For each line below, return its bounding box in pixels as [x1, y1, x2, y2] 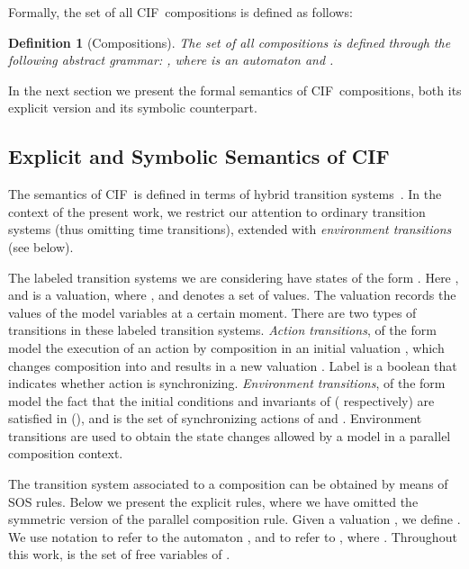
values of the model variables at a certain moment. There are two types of [8, 303, 417, 321]
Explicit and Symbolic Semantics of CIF [8, 142, 390, 170]
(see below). [8, 237, 74, 256]
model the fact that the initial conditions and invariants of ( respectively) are [8, 391, 435, 410]
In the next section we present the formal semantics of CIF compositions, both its [8, 80, 462, 99]
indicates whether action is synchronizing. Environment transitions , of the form [8, 374, 446, 393]
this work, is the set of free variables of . [8, 545, 230, 564]
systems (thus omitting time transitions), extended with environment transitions [8, 220, 452, 239]
